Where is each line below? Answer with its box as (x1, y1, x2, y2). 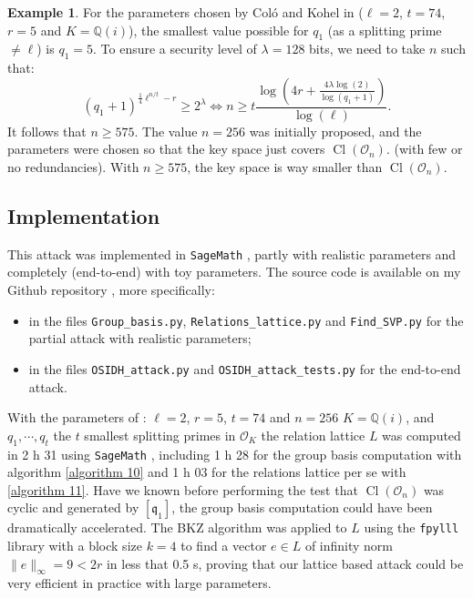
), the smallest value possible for (129, 20, 309, 39)
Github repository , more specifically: (7, 280, 215, 299)
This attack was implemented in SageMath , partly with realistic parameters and (7, 244, 457, 263)
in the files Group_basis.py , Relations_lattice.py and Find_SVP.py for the (28, 310, 464, 329)
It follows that (7, 121, 87, 140)
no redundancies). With (7, 157, 139, 176)
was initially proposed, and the (249, 121, 422, 140)
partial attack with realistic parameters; (28, 329, 252, 348)
